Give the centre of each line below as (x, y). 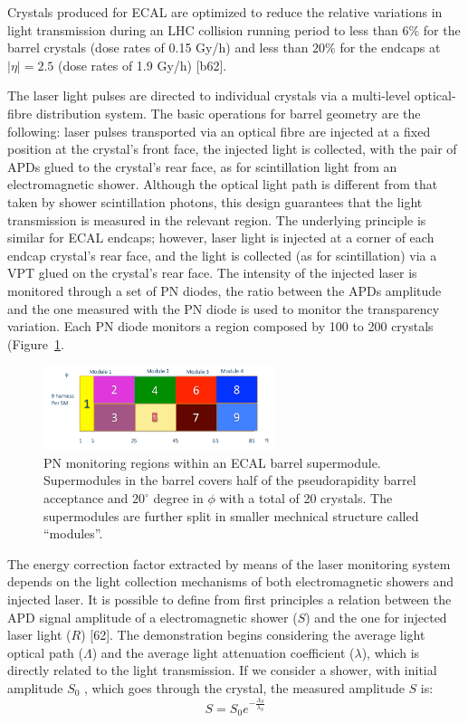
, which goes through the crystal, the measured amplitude (244, 687)
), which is (391, 652)
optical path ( (46, 652)
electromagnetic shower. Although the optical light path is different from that (223, 184)
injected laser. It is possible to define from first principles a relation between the (229, 599)
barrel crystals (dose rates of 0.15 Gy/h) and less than (158, 48)
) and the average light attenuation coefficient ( (223, 652)
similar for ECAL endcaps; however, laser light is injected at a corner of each (221, 238)
